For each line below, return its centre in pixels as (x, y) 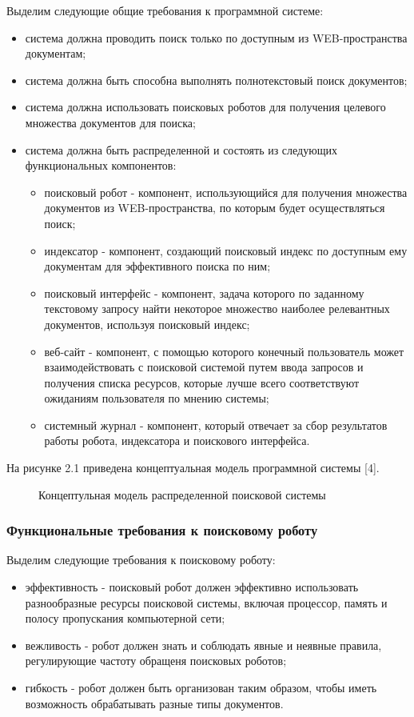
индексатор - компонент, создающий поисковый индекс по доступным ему (226, 250)
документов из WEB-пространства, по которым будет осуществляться (215, 208)
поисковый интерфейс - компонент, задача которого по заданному (204, 292)
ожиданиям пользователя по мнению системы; (157, 398)
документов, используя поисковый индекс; (147, 324)
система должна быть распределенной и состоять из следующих (181, 149)
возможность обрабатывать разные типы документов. (154, 703)
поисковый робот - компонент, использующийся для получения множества (226, 192)
